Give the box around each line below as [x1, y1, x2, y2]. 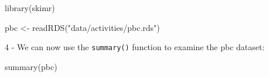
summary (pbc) [5, 60, 57, 72]
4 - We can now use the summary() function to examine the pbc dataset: [5, 41, 265, 53]
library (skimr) [5, 2, 55, 13]
